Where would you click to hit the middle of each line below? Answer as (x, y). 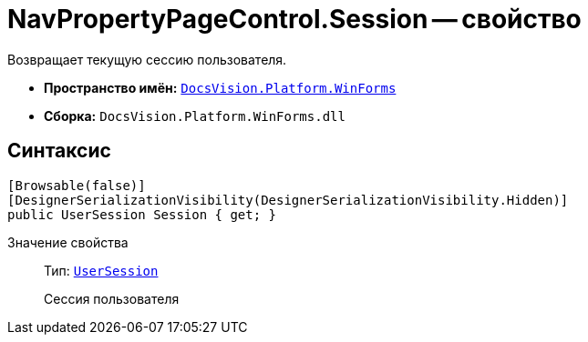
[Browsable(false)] (77, 185)
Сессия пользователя (112, 298)
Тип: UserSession (101, 270)
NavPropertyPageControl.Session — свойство (294, 19)
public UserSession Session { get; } (142, 214)
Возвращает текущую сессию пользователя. (147, 59)
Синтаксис (59, 151)
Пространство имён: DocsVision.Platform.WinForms (220, 87)
